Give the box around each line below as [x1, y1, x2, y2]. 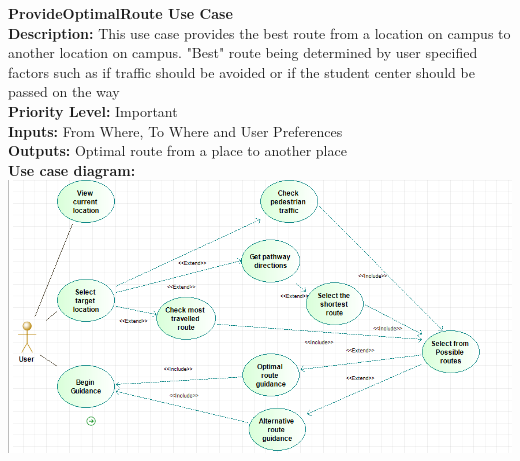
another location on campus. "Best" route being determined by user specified [8, 42, 478, 63]
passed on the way [8, 81, 120, 102]
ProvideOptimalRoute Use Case [8, 3, 233, 23]
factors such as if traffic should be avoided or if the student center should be [8, 61, 475, 82]
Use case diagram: [8, 159, 136, 180]
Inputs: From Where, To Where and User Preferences [8, 120, 343, 141]
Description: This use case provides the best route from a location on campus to [8, 22, 511, 43]
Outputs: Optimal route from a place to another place [8, 140, 347, 161]
